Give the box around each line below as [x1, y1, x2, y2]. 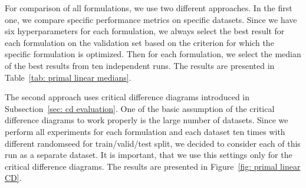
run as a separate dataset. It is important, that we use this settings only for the [5, 149, 292, 161]
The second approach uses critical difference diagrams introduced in [5, 91, 250, 103]
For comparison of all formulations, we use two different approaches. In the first [5, 2, 292, 14]
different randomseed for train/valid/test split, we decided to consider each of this [5, 137, 301, 149]
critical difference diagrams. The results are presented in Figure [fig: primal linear [5, 160, 301, 172]
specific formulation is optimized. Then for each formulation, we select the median [5, 48, 301, 60]
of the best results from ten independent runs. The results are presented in [5, 59, 275, 71]
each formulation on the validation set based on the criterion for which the [5, 36, 274, 48]
